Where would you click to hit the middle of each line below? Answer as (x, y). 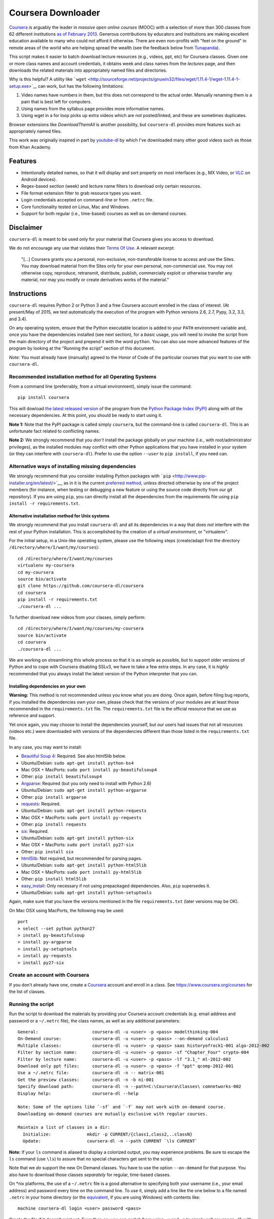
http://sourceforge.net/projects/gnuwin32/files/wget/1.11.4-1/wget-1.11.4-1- (165, 79)
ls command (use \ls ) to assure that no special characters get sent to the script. (91, 1159)
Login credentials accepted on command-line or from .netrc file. (87, 200)
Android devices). (39, 179)
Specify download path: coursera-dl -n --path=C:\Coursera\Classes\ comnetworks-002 (129, 1087)
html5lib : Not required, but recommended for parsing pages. (82, 859)
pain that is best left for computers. (57, 102)
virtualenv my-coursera (46, 565)
